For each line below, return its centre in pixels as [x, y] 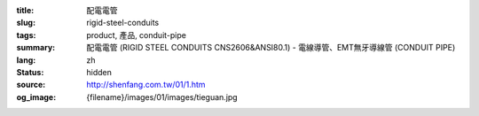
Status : [30, 72]
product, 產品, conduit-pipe [136, 35]
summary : [36, 48]
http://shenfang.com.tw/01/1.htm [146, 85]
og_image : [36, 97]
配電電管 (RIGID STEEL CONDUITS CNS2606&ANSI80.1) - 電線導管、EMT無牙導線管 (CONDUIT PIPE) [271, 48]
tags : [26, 35]
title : [25, 10]
